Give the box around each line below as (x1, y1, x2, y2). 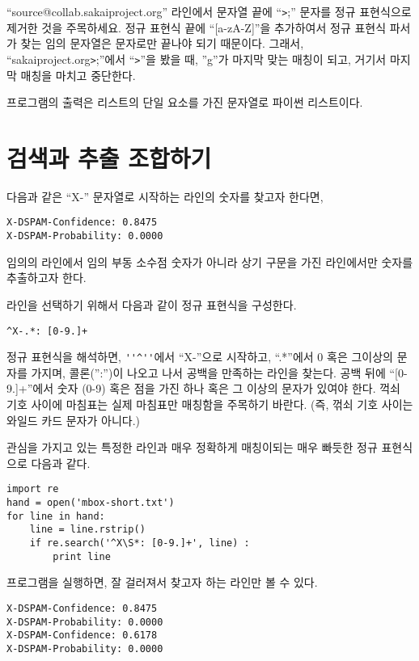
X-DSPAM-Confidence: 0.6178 (6, 629, 158, 642)
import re (6, 483, 59, 495)
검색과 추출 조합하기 (6, 141, 212, 174)
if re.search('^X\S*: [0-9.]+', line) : (29, 537, 250, 549)
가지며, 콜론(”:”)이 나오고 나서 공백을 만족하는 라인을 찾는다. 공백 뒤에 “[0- (31, 364, 408, 381)
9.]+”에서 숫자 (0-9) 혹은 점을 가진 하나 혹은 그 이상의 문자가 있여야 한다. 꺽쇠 (6, 380, 400, 397)
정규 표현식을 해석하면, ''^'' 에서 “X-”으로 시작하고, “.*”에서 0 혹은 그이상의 (6, 348, 393, 365)
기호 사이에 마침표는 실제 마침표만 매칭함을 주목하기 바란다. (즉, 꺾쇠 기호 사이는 (6, 396, 413, 412)
